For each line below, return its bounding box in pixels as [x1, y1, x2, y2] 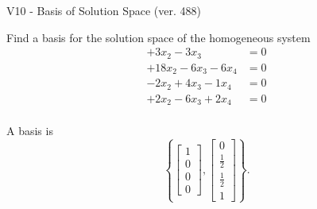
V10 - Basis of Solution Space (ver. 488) [6, 2, 201, 18]
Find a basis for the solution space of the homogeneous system [6, 29, 311, 45]
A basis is [6, 122, 53, 139]
